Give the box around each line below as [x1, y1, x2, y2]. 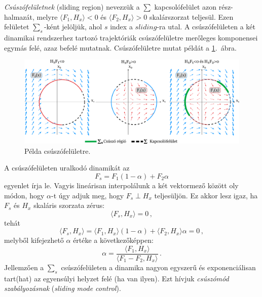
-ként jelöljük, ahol [44, 21, 102, 32]
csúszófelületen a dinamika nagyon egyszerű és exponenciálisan [61, 262, 256, 273]
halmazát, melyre [4, 11, 58, 22]
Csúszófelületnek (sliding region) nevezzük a [4, 2, 140, 12]
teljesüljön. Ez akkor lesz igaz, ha [154, 190, 258, 200]
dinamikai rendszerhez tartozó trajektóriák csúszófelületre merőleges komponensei [4, 32, 258, 43]
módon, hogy [4, 190, 45, 200]
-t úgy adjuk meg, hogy [51, 190, 124, 200]
